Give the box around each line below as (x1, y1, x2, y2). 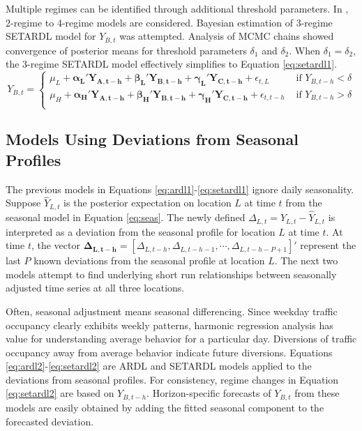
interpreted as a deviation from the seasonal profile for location (6, 224, 276, 239)
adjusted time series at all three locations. (6, 280, 185, 295)
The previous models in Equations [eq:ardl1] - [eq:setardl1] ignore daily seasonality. (6, 181, 354, 196)
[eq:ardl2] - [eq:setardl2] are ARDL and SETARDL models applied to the (6, 358, 312, 373)
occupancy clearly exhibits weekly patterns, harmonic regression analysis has (6, 317, 333, 332)
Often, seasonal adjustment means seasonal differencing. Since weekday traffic (6, 303, 338, 318)
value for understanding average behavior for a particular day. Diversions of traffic (6, 331, 357, 346)
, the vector (31, 238, 80, 252)
